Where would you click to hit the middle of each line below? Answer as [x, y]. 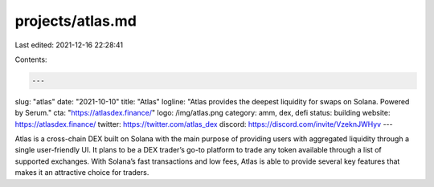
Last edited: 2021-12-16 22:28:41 [69, 45]
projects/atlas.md [76, 21]
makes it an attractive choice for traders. [82, 173]
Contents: [31, 59]
